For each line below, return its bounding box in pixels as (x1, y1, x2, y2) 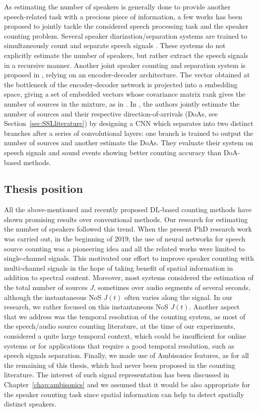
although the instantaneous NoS (4, 292, 102, 302)
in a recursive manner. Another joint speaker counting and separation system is (4, 59, 246, 70)
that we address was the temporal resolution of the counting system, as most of (4, 311, 246, 321)
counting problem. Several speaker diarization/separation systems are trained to (4, 30, 248, 41)
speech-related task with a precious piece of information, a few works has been (4, 11, 243, 21)
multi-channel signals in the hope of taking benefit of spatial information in (4, 262, 233, 273)
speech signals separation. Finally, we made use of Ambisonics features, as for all (4, 350, 249, 360)
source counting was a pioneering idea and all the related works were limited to (4, 243, 245, 253)
